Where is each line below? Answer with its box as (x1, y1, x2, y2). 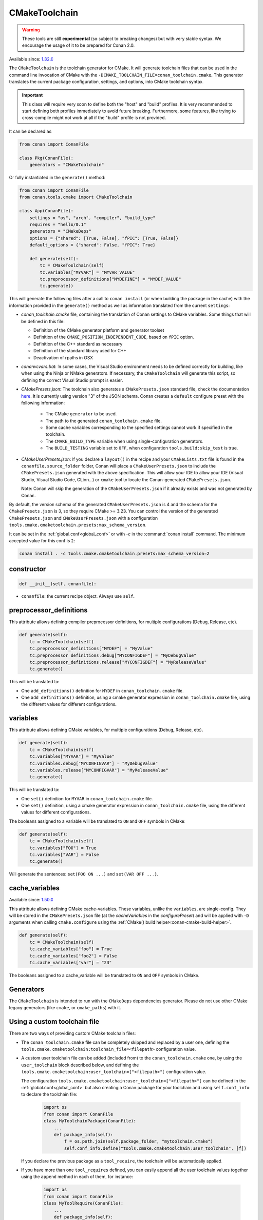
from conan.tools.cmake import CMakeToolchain (19, 194, 132, 200)
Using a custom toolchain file (9, 1017, 99, 1026)
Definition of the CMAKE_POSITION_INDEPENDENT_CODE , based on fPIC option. (33, 334, 194, 340)
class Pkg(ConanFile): (19, 155, 74, 161)
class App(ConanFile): (19, 208, 74, 214)
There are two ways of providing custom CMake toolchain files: (9, 1030, 136, 1037)
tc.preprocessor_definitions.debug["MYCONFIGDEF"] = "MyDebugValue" (29, 652, 197, 658)
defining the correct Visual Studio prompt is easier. (21, 377, 123, 383)
